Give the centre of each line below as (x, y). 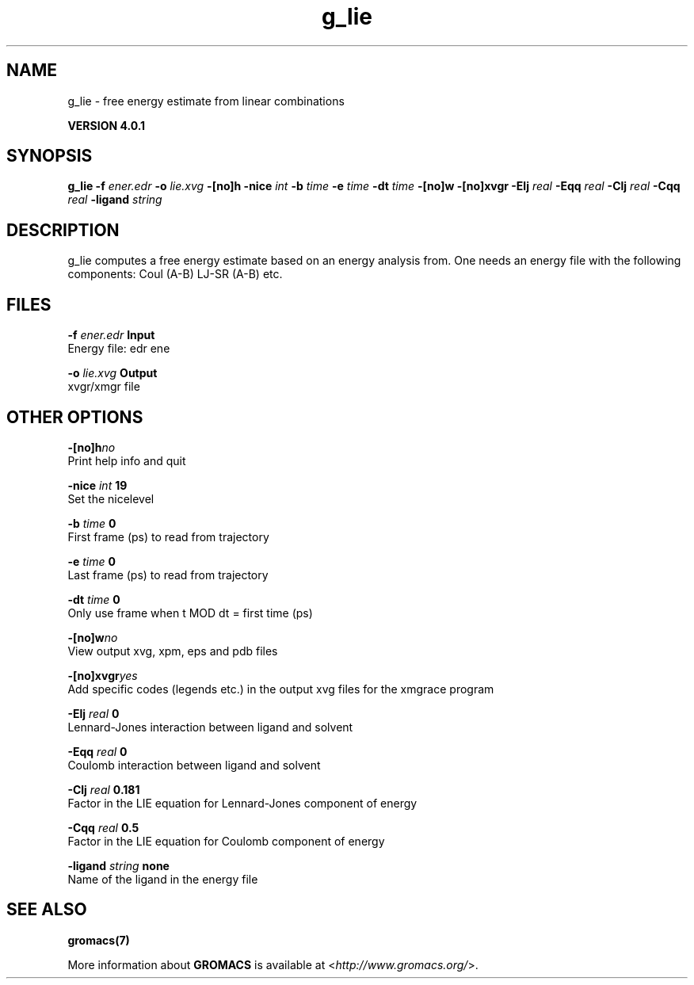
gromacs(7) (99, 940)
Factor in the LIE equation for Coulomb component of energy (226, 841)
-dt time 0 (94, 599)
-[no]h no (92, 447)
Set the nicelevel (111, 498)
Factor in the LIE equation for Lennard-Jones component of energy (242, 803)
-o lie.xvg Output (112, 373)
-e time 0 (92, 561)
